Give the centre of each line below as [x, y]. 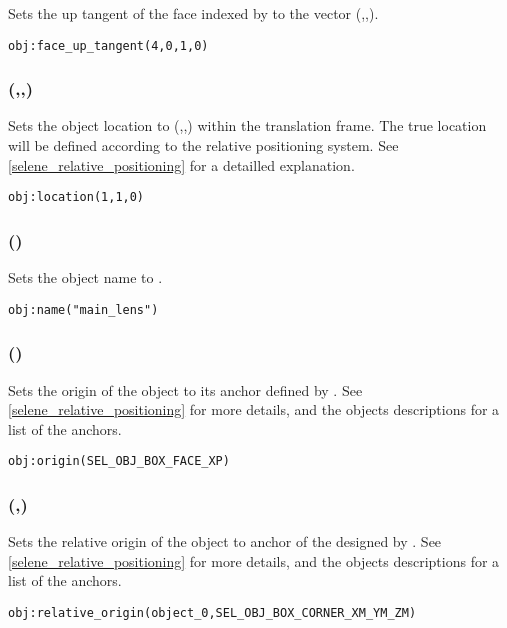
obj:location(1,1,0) [76, 197]
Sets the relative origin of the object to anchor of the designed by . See [225, 541]
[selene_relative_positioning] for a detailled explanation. [181, 164]
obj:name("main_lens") [83, 309]
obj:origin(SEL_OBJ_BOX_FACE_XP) [119, 461]
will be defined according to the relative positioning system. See [203, 145]
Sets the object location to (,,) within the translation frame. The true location [247, 125]
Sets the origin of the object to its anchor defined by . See [185, 389]
